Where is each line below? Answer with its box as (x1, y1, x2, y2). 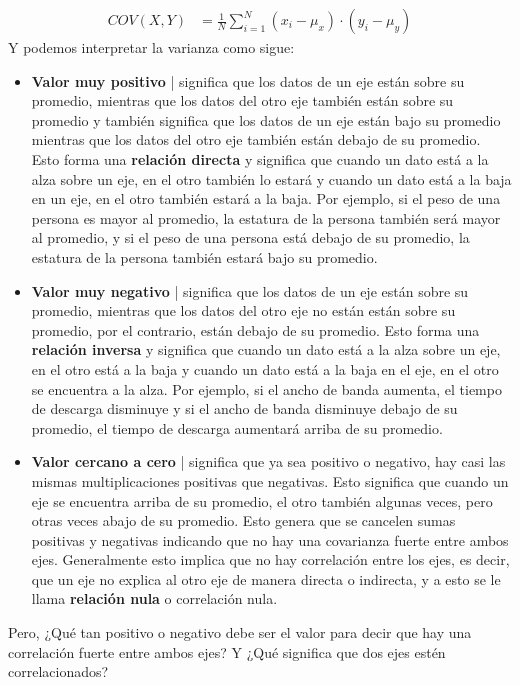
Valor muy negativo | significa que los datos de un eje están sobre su (31, 280, 469, 301)
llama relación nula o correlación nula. (31, 588, 278, 609)
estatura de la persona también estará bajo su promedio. (31, 246, 378, 267)
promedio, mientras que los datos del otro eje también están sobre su (31, 90, 454, 111)
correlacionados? (8, 661, 109, 682)
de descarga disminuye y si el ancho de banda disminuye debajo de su (31, 398, 458, 419)
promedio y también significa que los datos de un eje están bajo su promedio (31, 109, 501, 130)
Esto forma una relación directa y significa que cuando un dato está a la (31, 149, 489, 169)
